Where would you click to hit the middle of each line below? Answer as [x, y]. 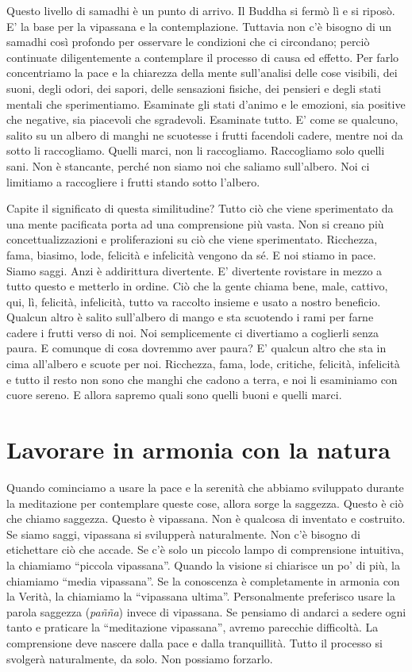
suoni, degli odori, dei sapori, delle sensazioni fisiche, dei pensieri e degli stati [194, 88]
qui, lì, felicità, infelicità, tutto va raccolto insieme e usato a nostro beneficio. [194, 301]
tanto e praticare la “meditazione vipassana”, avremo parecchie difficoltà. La [193, 627]
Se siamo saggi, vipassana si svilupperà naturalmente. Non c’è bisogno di [183, 534]
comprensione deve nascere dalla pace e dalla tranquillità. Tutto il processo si [194, 642]
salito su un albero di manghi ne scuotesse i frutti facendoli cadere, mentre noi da [205, 134]
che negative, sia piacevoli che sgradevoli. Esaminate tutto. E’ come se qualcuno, [202, 119]
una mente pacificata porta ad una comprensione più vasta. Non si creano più [195, 223]
